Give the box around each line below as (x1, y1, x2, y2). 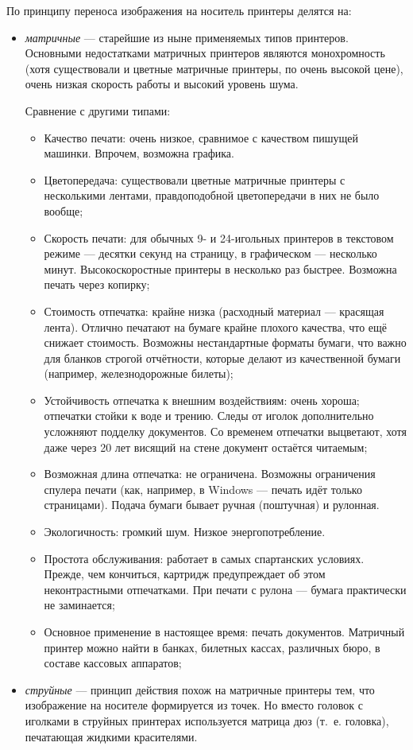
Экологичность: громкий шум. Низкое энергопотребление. (44, 523, 326, 540)
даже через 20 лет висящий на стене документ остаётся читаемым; (44, 438, 368, 455)
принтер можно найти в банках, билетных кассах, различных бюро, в (44, 639, 380, 655)
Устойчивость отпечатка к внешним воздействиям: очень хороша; (44, 391, 360, 408)
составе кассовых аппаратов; (44, 655, 182, 671)
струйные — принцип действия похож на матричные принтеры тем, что (25, 681, 375, 698)
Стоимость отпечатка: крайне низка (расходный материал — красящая (44, 302, 384, 319)
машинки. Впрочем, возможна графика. (44, 145, 234, 161)
